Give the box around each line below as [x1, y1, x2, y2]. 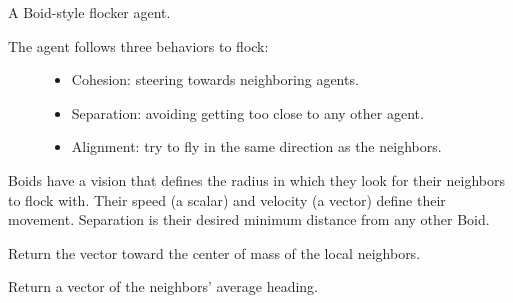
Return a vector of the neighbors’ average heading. [8, 276, 318, 297]
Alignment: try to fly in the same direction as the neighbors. [71, 136, 442, 157]
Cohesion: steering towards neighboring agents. [71, 69, 359, 90]
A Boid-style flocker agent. [8, 2, 171, 22]
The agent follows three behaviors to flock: [8, 35, 269, 56]
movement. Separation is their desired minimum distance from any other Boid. [8, 209, 490, 230]
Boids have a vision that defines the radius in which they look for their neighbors [8, 169, 505, 190]
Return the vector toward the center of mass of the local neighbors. [8, 242, 421, 263]
